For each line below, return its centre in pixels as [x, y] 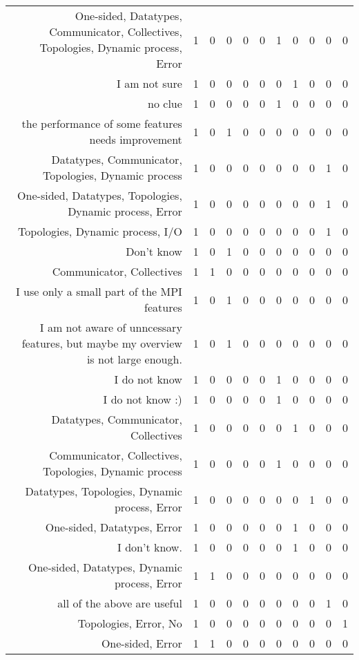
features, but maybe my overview [102, 343]
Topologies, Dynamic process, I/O [100, 231]
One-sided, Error [142, 643]
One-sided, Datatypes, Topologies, [100, 195]
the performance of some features [102, 123]
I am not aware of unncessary [111, 327]
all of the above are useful [120, 603]
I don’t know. [150, 547]
